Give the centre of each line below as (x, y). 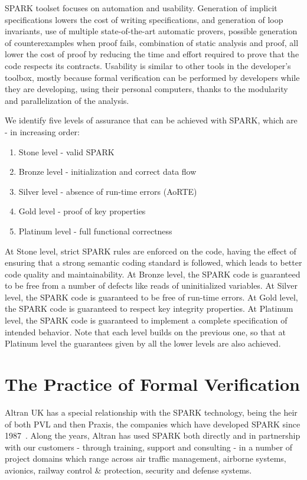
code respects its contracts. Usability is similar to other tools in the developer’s (148, 65)
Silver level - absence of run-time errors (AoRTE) (108, 191)
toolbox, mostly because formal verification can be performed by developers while (152, 77)
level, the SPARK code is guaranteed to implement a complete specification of (146, 320)
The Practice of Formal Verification (152, 384)
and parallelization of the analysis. (67, 100)
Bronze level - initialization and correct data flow (107, 172)
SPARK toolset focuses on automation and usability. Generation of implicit (141, 8)
